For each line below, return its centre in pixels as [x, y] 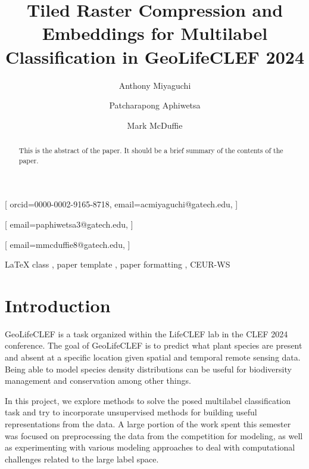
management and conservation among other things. [98, 381]
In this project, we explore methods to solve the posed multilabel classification [148, 400]
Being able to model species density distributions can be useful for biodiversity [148, 369]
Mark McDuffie [155, 125]
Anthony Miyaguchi [155, 85]
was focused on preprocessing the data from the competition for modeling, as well [154, 435]
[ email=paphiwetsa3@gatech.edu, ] [69, 224]
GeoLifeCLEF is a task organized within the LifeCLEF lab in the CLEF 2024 [146, 333]
